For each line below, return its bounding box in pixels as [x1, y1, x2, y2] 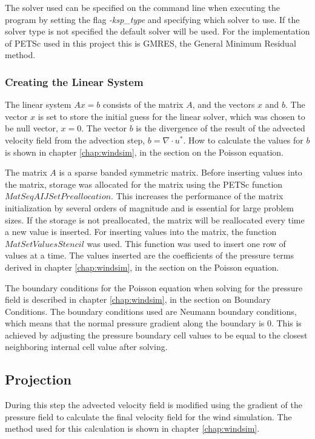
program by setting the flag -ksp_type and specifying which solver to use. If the [5, 13, 300, 25]
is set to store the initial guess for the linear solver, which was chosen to [38, 110, 305, 122]
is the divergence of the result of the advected [136, 122, 305, 134]
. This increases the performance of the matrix [111, 190, 283, 202]
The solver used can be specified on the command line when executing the [5, 1, 280, 13]
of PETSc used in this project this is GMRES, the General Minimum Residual [5, 36, 296, 49]
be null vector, [5, 122, 58, 134]
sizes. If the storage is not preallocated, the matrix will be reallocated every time [5, 213, 305, 226]
